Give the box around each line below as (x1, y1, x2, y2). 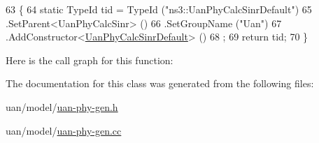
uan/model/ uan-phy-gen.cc (6, 123, 122, 137)
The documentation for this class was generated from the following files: (6, 76, 314, 91)
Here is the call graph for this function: (6, 52, 173, 67)
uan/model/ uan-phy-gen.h (6, 99, 118, 114)
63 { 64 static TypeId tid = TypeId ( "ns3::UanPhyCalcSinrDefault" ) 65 (6, 2, 312, 16)
